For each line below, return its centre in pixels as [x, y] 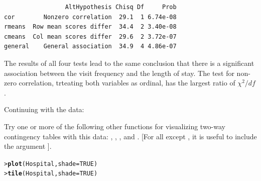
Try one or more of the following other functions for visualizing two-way [115, 126]
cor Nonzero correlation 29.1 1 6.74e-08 [90, 17]
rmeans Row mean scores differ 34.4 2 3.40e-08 [90, 27]
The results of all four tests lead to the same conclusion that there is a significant [129, 63]
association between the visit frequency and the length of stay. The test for [119, 73]
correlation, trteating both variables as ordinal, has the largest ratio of [127, 83]
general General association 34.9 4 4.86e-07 [90, 47]
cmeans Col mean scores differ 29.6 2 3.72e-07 [90, 36]
